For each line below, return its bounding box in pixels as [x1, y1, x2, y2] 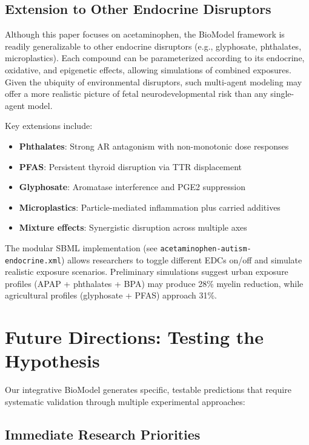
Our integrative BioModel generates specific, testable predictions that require [5, 383, 291, 396]
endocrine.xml [5, 256, 62, 265]
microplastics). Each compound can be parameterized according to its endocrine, [5, 51, 305, 64]
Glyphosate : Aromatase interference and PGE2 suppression [19, 180, 245, 193]
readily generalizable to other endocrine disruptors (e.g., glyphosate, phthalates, [5, 39, 302, 52]
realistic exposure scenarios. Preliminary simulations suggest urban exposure [5, 265, 288, 278]
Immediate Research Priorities [5, 424, 201, 443]
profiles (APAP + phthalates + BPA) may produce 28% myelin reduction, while [5, 277, 304, 289]
